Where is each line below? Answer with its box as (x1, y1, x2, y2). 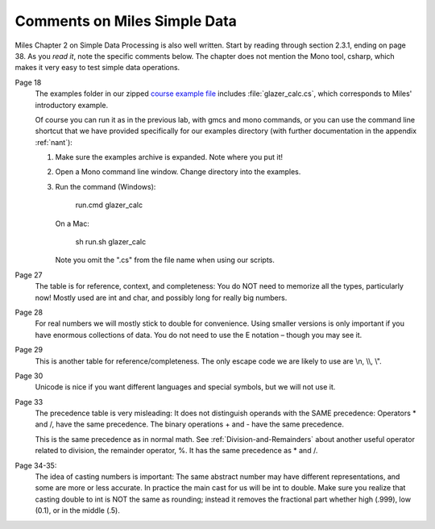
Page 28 (14, 307, 43, 317)
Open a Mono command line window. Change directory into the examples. (55, 167, 301, 177)
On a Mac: (55, 219, 90, 228)
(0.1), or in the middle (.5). (35, 506, 121, 515)
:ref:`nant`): (35, 137, 72, 147)
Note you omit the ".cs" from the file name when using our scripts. (55, 255, 275, 265)
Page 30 (14, 371, 43, 381)
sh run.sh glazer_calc (75, 237, 147, 247)
